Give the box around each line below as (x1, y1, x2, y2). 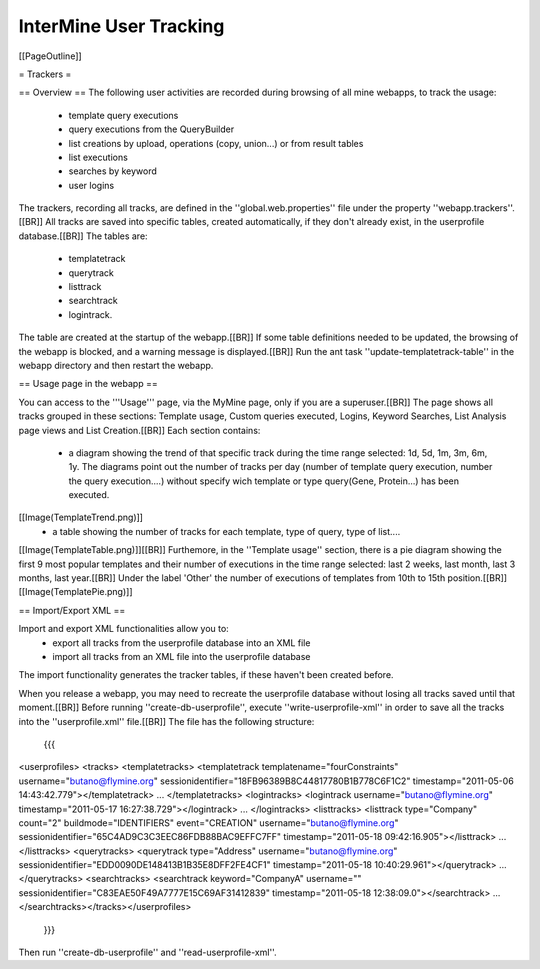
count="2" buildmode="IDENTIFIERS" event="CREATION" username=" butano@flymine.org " (18, 816, 399, 829)
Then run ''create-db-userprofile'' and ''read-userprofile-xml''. (18, 946, 277, 959)
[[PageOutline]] (18, 50, 82, 62)
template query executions (68, 109, 179, 121)
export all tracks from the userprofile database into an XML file (52, 636, 311, 649)
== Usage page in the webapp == (18, 378, 159, 390)
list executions (68, 151, 129, 163)
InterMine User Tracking (18, 15, 225, 37)
